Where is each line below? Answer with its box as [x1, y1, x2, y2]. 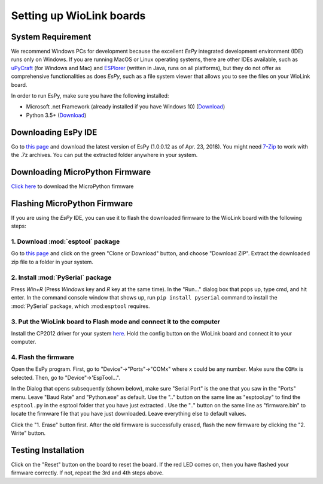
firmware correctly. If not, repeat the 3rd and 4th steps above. [11, 469, 164, 476]
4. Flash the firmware [11, 353, 75, 362]
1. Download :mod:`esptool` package [11, 237, 120, 246]
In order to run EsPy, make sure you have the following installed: [11, 92, 169, 99]
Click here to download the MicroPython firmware [11, 183, 134, 190]
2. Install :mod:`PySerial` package [11, 273, 112, 282]
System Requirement [11, 32, 92, 42]
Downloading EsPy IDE [11, 127, 97, 137]
